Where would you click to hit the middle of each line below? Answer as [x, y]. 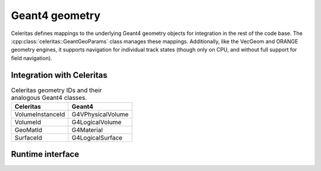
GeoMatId [29, 130]
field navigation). [32, 58]
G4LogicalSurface [97, 138]
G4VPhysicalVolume [100, 114]
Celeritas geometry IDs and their [56, 90]
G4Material [87, 130]
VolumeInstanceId [40, 114]
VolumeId [28, 122]
